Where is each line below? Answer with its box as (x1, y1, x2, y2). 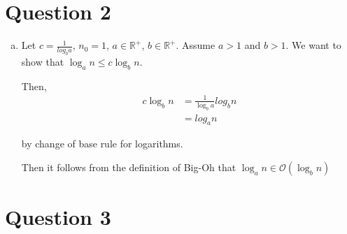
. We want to (285, 38, 341, 52)
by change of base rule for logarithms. (21, 136, 183, 151)
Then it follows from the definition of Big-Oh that (21, 160, 236, 175)
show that (21, 54, 64, 68)
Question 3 (5, 203, 111, 231)
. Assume (176, 38, 215, 52)
